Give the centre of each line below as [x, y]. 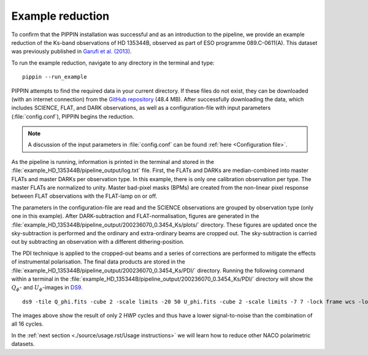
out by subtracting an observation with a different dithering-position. [98, 242]
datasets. [23, 344]
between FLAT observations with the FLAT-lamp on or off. [84, 196]
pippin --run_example [55, 77]
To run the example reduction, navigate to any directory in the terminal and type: [113, 63]
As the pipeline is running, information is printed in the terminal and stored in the [113, 162]
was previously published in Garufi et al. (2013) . [71, 52]
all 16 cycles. [28, 324]
